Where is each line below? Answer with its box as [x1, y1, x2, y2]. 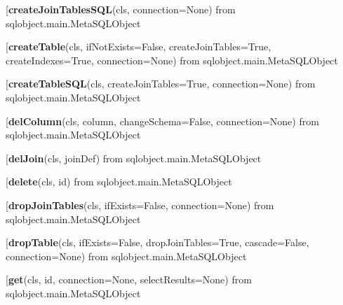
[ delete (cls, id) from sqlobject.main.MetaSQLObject [6, 174, 232, 189]
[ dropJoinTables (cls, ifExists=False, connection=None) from [6, 197, 274, 212]
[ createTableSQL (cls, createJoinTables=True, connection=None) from [6, 76, 316, 91]
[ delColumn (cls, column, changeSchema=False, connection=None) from [6, 113, 319, 128]
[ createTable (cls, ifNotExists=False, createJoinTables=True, [6, 39, 271, 54]
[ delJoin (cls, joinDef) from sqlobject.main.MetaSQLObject [6, 150, 262, 165]
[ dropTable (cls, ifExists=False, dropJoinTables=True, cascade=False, [6, 235, 309, 250]
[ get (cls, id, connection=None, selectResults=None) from [6, 272, 252, 287]
